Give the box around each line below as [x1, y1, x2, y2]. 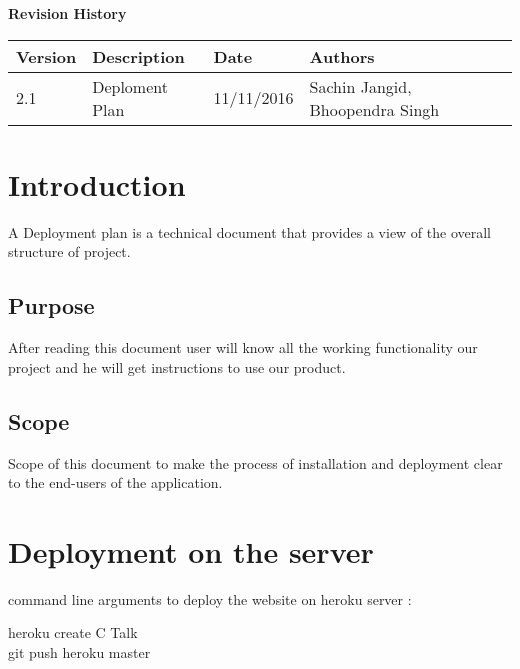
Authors [309, 44, 375, 68]
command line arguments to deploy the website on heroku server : [8, 588, 412, 609]
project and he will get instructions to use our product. [8, 356, 346, 377]
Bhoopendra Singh [309, 97, 440, 121]
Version [16, 44, 77, 68]
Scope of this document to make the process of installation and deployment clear [8, 452, 503, 473]
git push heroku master [8, 642, 151, 662]
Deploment [92, 74, 168, 98]
